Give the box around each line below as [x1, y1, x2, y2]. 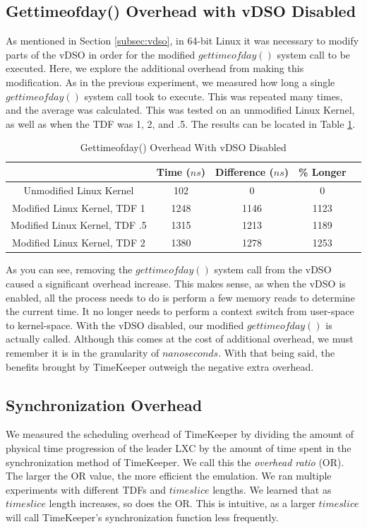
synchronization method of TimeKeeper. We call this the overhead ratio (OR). [6, 454, 344, 469]
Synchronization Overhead [6, 393, 203, 415]
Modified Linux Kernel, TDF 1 [11, 200, 145, 215]
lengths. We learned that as [212, 482, 332, 497]
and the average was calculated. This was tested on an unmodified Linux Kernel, [6, 102, 355, 117]
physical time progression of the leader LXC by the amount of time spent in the [6, 440, 351, 455]
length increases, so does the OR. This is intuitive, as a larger [49, 496, 315, 511]
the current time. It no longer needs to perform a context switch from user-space [6, 304, 354, 319]
